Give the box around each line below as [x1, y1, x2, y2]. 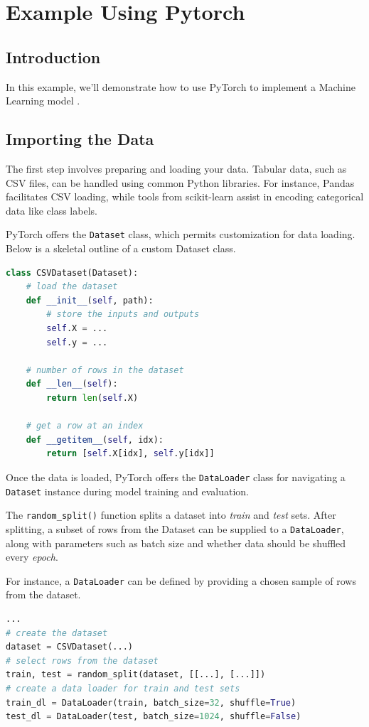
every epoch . [6, 549, 58, 564]
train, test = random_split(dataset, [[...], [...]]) [6, 669, 266, 680]
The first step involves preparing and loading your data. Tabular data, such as [6, 161, 347, 176]
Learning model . [6, 93, 80, 108]
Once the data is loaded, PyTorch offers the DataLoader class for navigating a [6, 469, 346, 484]
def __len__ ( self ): [26, 379, 118, 389]
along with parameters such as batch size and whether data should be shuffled [6, 535, 346, 550]
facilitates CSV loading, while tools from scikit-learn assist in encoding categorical [6, 189, 364, 204]
